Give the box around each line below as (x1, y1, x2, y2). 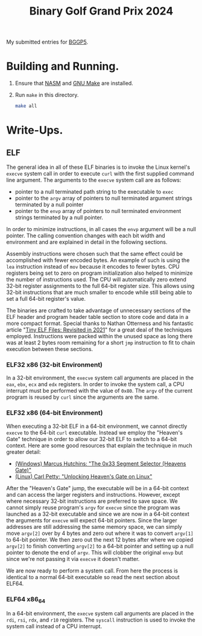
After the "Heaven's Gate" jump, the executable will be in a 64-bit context (6, 484, 189, 491)
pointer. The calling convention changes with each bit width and (6, 232, 166, 239)
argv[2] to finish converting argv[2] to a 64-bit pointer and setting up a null (6, 542, 194, 549)
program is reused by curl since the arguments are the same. (6, 393, 159, 401)
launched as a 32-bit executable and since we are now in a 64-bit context (6, 510, 190, 517)
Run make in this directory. (14, 91, 79, 99)
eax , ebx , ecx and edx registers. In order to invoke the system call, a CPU (6, 381, 185, 388)
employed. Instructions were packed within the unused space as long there (6, 333, 193, 339)
